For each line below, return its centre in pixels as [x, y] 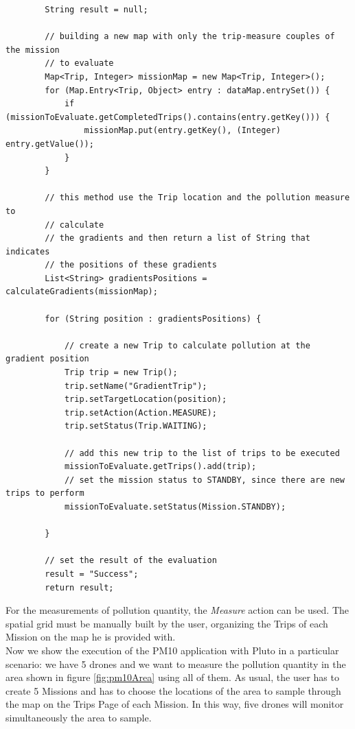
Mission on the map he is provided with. [91, 637]
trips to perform [45, 493]
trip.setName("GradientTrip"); [136, 386]
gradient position [47, 359]
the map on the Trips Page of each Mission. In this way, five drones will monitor [175, 704]
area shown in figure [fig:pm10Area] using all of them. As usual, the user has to [172, 677]
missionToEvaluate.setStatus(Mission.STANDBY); [175, 506]
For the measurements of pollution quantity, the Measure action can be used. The [177, 610]
